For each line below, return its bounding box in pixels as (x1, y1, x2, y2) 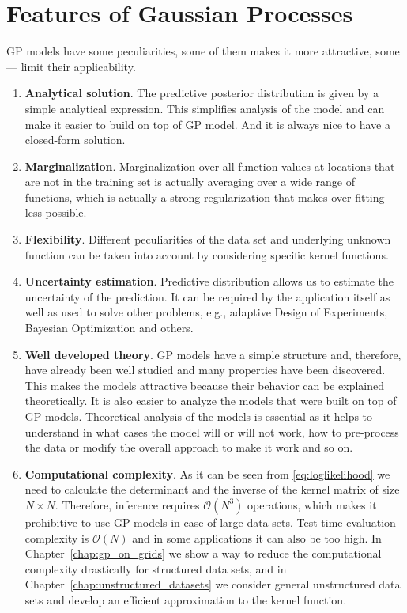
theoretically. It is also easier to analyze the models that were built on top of (24, 392, 397, 409)
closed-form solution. (24, 131, 126, 148)
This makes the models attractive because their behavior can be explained (24, 377, 385, 393)
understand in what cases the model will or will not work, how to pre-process (24, 423, 399, 440)
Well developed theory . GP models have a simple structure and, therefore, (24, 346, 401, 362)
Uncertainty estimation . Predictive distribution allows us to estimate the (24, 273, 394, 289)
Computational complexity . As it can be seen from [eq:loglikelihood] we (24, 465, 390, 482)
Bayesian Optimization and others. (24, 320, 194, 336)
